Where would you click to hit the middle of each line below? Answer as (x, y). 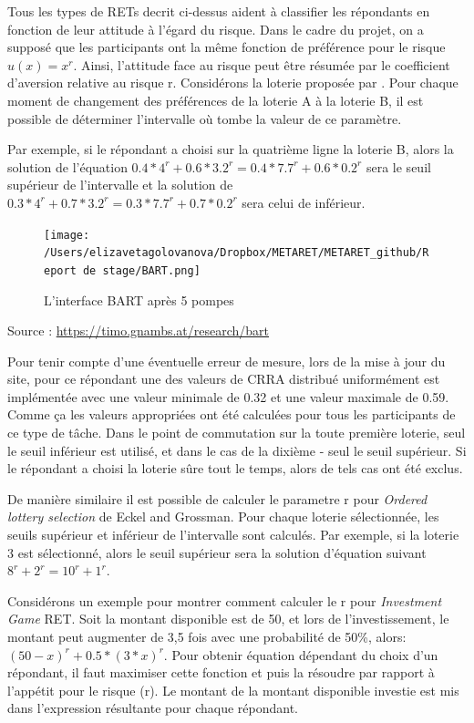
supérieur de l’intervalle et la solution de (120, 185)
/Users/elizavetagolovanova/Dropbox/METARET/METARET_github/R (237, 253)
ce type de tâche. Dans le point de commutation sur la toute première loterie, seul (237, 433)
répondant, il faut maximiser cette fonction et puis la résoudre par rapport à (221, 672)
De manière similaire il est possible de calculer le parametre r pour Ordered (217, 498)
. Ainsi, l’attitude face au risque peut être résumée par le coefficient (262, 64)
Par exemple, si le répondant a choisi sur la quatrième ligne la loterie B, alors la (231, 149)
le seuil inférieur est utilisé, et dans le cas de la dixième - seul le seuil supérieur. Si (237, 450)
